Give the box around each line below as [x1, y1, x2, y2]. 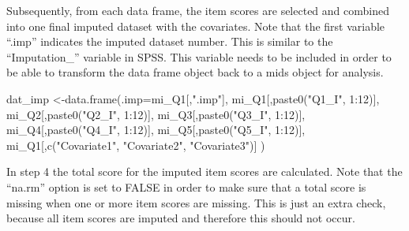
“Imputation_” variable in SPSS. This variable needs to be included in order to [6, 48, 392, 65]
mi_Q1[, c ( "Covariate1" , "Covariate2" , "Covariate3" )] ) [6, 136, 265, 153]
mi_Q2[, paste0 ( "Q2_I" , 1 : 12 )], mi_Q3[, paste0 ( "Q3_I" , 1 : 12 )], [6, 106, 306, 122]
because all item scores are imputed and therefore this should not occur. [6, 210, 355, 226]
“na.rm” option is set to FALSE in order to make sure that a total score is [6, 178, 366, 195]
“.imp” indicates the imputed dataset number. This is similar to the [6, 33, 333, 50]
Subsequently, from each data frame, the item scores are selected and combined [6, 2, 389, 18]
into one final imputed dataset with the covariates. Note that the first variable [6, 17, 385, 34]
